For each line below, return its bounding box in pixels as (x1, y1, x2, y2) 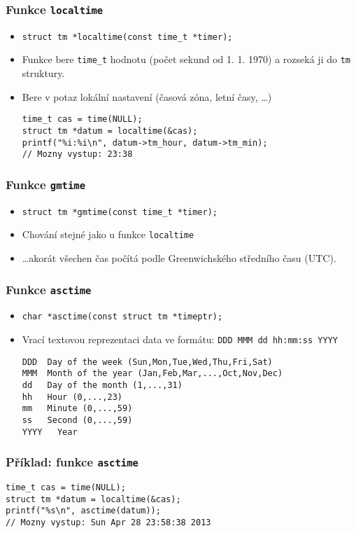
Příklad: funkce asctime (6, 453, 138, 471)
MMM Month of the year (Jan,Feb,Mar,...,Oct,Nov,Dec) (22, 368, 283, 379)
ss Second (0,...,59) (22, 415, 133, 425)
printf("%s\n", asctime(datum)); (6, 506, 161, 516)
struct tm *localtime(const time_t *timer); (22, 32, 233, 42)
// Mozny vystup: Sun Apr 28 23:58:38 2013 (6, 518, 211, 528)
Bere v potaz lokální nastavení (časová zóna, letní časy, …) (22, 89, 272, 104)
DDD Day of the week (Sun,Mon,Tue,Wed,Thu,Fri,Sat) (22, 357, 273, 367)
